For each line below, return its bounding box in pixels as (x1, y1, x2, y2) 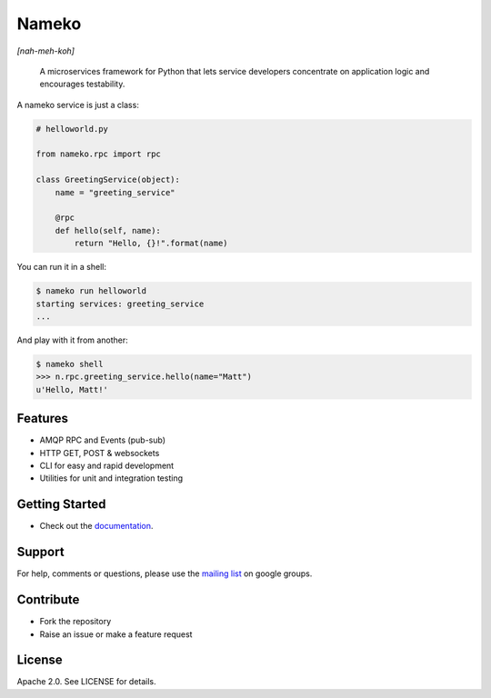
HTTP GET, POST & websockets (39, 447, 160, 458)
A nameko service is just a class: (16, 99, 140, 110)
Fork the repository (39, 616, 112, 627)
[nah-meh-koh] (16, 45, 75, 56)
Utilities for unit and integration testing (39, 473, 184, 484)
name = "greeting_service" (55, 187, 176, 197)
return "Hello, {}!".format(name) (74, 238, 228, 249)
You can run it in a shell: (16, 262, 106, 273)
